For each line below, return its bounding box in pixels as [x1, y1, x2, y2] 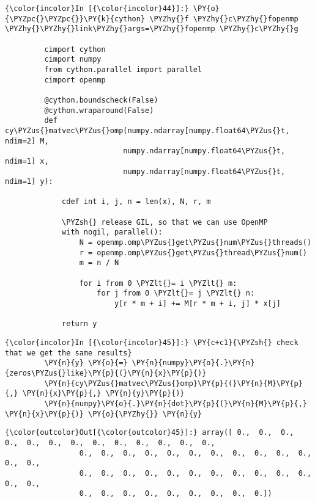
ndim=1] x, [5, 156, 49, 166]
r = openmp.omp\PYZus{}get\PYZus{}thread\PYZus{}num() [79, 248, 307, 257]
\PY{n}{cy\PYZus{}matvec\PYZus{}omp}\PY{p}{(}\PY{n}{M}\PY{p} [44, 379, 303, 388]
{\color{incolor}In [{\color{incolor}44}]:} [5, 4, 189, 13]
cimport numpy [44, 55, 102, 64]
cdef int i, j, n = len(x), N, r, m [62, 197, 211, 206]
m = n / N [79, 258, 119, 267]
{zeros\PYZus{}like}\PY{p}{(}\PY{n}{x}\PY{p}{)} [5, 368, 207, 377]
